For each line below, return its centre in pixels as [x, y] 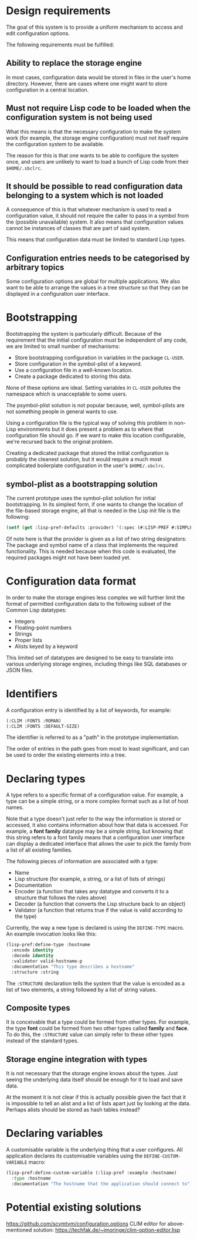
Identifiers [32, 693]
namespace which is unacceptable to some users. [67, 394]
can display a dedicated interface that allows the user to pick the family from [99, 844]
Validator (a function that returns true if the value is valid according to [98, 910]
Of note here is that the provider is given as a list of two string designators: [96, 539]
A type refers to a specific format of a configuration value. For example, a [95, 795]
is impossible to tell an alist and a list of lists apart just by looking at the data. [98, 1103]
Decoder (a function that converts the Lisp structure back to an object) [100, 904]
